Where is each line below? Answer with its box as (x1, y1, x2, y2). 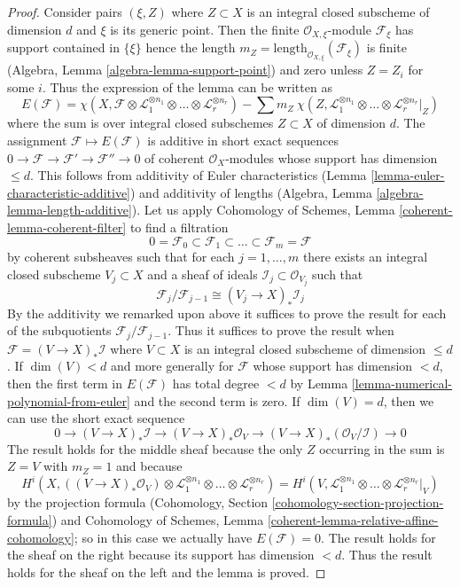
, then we (383, 391, 434, 410)
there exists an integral (302, 247, 428, 266)
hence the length (145, 38, 236, 57)
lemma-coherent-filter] (7, 218, 127, 236)
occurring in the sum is (319, 439, 445, 458)
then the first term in (7, 373, 123, 392)
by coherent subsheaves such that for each (7, 247, 235, 266)
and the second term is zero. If (134, 391, 300, 410)
